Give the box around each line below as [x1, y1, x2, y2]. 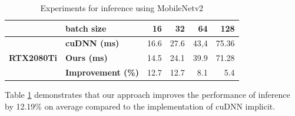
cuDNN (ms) [65, 37, 120, 49]
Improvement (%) [65, 66, 139, 79]
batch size [65, 22, 107, 34]
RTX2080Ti [9, 52, 57, 64]
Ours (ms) [65, 52, 108, 64]
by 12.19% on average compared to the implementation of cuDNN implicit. [5, 100, 276, 112]
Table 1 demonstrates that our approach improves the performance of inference [5, 88, 290, 101]
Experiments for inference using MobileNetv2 [40, 2, 204, 13]
